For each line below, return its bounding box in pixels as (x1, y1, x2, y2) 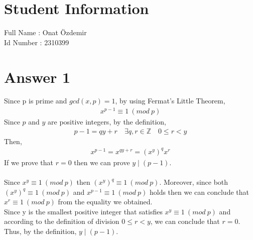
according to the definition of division (4, 216, 119, 226)
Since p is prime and (4, 95, 67, 106)
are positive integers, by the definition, (48, 116, 166, 127)
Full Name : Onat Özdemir (4, 27, 87, 38)
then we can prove (74, 157, 130, 167)
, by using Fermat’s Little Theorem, (115, 95, 225, 106)
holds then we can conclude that (149, 186, 249, 197)
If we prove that (4, 157, 54, 167)
